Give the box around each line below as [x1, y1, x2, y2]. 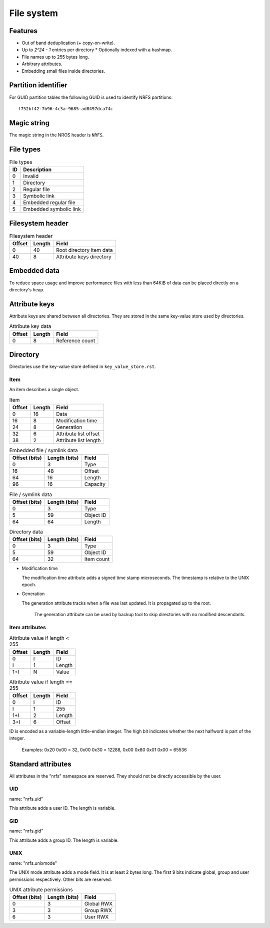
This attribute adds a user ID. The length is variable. [9, 805, 116, 811]
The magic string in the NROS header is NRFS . [9, 132, 104, 138]
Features [9, 27, 37, 35]
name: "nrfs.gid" [9, 828, 43, 834]
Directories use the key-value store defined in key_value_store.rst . [9, 363, 156, 369]
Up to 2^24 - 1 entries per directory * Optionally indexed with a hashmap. [21, 47, 172, 53]
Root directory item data [55, 247, 113, 253]
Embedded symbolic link [23, 206, 81, 213]
